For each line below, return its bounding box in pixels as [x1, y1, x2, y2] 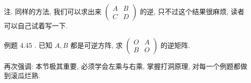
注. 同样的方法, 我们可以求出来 [4, 6, 102, 16]
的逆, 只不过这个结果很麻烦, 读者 [140, 6, 245, 16]
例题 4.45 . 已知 [4, 40, 52, 50]
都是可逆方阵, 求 [70, 40, 123, 50]
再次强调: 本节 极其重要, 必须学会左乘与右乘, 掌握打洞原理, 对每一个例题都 [4, 61, 241, 71]
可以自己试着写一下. [4, 21, 68, 30]
